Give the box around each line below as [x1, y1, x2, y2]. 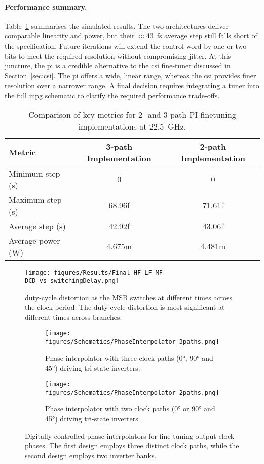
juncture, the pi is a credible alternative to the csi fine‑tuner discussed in [5, 60, 231, 71]
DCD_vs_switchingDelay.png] [25, 277, 120, 285]
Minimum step [9, 167, 60, 179]
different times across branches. [25, 312, 122, 322]
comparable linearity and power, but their [5, 30, 135, 41]
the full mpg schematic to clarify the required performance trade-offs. [5, 90, 220, 100]
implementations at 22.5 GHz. [78, 120, 186, 132]
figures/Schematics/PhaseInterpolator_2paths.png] [45, 389, 219, 396]
